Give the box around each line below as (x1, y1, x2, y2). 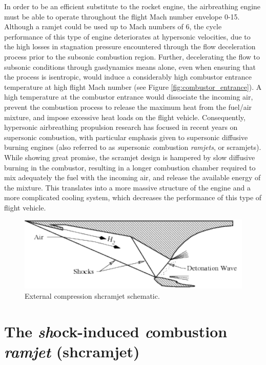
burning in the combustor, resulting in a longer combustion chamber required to (4, 162, 256, 172)
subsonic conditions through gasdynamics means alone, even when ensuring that (4, 61, 256, 72)
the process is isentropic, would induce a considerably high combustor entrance (4, 71, 252, 82)
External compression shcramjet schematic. (25, 290, 160, 301)
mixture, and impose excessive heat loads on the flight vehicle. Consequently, (4, 111, 245, 122)
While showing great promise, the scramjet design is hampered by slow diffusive (4, 151, 255, 162)
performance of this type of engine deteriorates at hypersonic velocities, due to (4, 31, 251, 42)
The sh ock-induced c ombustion (4, 320, 228, 342)
